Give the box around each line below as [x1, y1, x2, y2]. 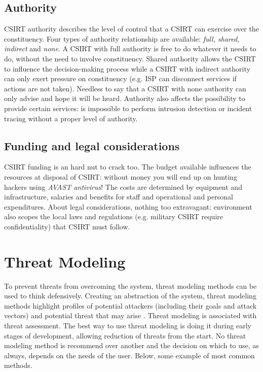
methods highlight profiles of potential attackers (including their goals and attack [4, 300, 257, 311]
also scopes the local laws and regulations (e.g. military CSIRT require [4, 211, 223, 222]
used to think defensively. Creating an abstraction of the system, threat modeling [4, 290, 256, 301]
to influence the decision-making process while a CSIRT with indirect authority [4, 63, 250, 74]
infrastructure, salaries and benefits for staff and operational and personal [4, 191, 233, 202]
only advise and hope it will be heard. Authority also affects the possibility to [4, 93, 245, 104]
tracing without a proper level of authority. [4, 113, 138, 123]
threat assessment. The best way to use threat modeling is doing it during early [4, 320, 251, 330]
